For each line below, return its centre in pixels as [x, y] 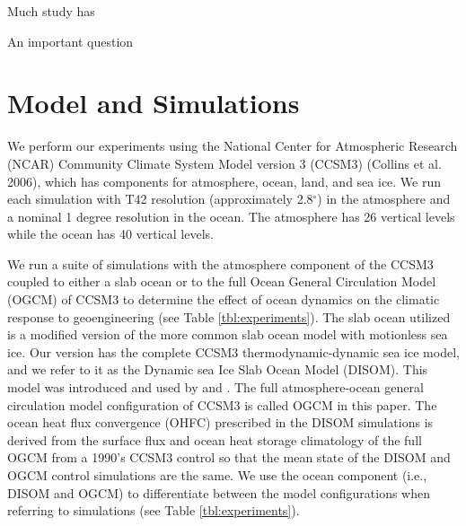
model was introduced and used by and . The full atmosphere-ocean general [215, 387]
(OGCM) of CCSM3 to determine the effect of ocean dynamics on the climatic [224, 299]
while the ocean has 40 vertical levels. [110, 234]
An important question [70, 41]
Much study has [51, 11]
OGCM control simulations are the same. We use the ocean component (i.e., [217, 475]
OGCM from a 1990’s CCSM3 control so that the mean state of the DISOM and [229, 457]
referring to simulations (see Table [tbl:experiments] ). [154, 510]
